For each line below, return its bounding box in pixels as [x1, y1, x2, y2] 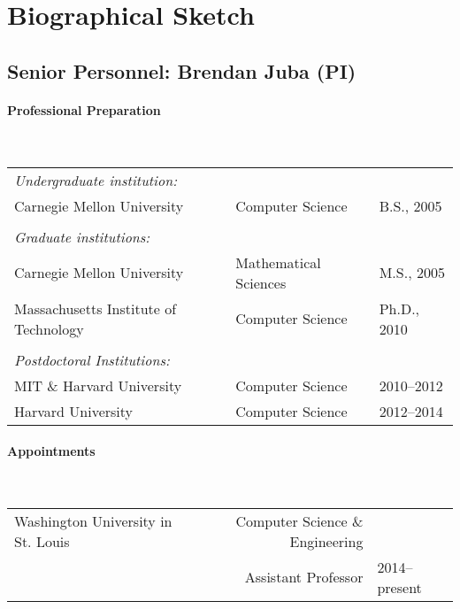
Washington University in [14, 510, 172, 531]
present [377, 576, 422, 597]
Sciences [235, 272, 287, 293]
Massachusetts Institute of [14, 297, 177, 319]
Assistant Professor [244, 567, 364, 588]
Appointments [7, 442, 96, 460]
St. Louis [14, 530, 70, 551]
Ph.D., [379, 297, 420, 319]
